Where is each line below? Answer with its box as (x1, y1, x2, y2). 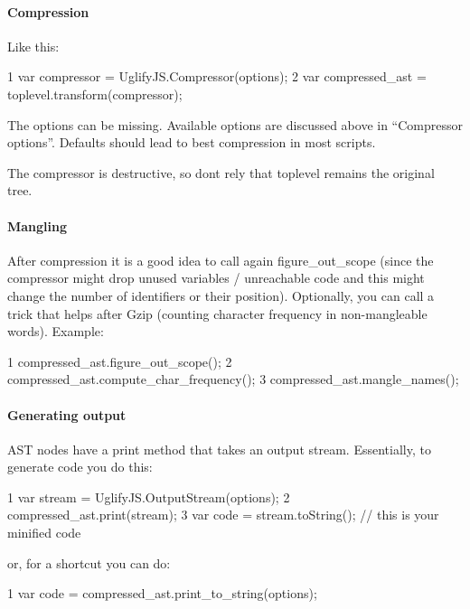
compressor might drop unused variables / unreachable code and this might (7, 268, 425, 287)
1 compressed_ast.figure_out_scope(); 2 (7, 351, 232, 370)
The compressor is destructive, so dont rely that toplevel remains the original (7, 163, 435, 182)
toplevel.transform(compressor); (7, 84, 183, 103)
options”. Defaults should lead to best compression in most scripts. (7, 133, 376, 152)
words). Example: (7, 322, 104, 341)
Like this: (7, 36, 60, 55)
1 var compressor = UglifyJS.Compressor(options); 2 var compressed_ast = (7, 67, 427, 86)
